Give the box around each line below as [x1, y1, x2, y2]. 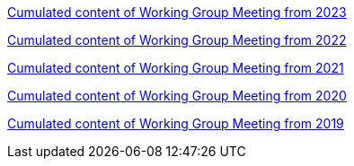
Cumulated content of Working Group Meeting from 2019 [7, 116, 344, 131]
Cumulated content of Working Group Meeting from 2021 [7, 60, 344, 75]
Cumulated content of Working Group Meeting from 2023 [7, 4, 347, 20]
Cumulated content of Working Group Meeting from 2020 [7, 88, 347, 103]
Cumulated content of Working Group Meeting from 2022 [7, 32, 347, 48]
